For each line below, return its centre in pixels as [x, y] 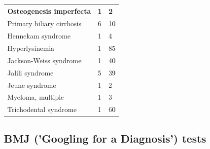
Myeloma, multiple [36, 97]
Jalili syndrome [31, 72]
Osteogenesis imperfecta [49, 11]
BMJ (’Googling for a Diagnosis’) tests [105, 138]
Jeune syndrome [32, 85]
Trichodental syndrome [42, 109]
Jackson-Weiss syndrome [45, 60]
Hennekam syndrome [39, 36]
